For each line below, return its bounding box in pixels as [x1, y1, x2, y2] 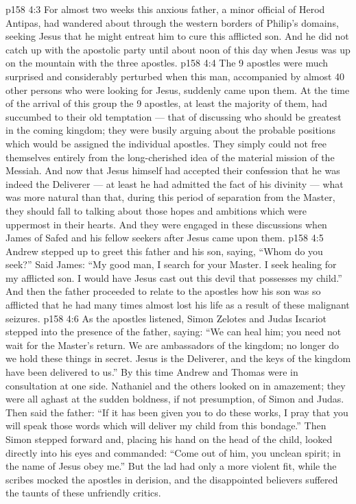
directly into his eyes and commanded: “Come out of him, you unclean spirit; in [5, 445, 341, 459]
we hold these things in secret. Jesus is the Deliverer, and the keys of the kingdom [5, 351, 351, 365]
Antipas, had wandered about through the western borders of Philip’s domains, [5, 15, 339, 29]
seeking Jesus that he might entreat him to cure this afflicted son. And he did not [5, 29, 349, 43]
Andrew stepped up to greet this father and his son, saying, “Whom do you [5, 243, 323, 258]
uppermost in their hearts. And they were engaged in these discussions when [5, 217, 327, 231]
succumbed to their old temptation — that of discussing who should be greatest [5, 109, 342, 123]
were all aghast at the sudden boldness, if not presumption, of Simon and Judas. [5, 392, 344, 406]
